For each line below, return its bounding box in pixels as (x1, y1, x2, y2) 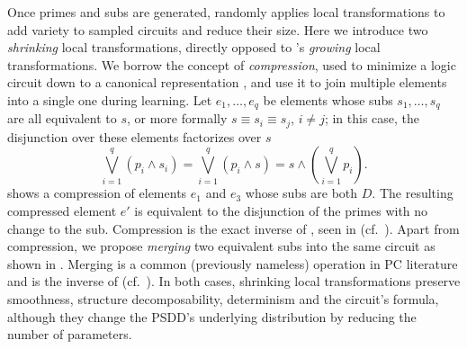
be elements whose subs (263, 90, 393, 109)
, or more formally (127, 109, 228, 128)
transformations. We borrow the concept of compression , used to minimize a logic (7, 55, 456, 74)
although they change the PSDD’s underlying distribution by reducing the (7, 307, 417, 326)
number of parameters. (7, 325, 132, 344)
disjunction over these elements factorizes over (7, 127, 262, 146)
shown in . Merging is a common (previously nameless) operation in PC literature (7, 254, 458, 273)
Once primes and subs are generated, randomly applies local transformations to (7, 3, 445, 21)
